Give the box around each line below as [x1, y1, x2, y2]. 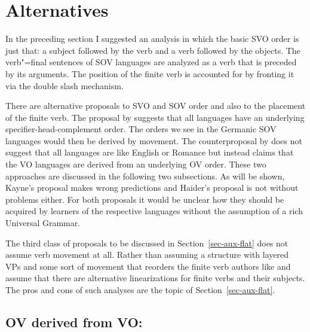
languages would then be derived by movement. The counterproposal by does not [5, 134, 302, 147]
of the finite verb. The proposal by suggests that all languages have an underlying [5, 111, 305, 123]
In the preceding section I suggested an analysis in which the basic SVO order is [5, 32, 299, 45]
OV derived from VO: [5, 312, 143, 331]
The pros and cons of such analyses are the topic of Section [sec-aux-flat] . [5, 284, 275, 296]
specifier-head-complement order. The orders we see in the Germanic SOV [5, 123, 277, 135]
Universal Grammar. [5, 217, 81, 229]
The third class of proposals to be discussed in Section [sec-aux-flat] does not [5, 236, 288, 249]
